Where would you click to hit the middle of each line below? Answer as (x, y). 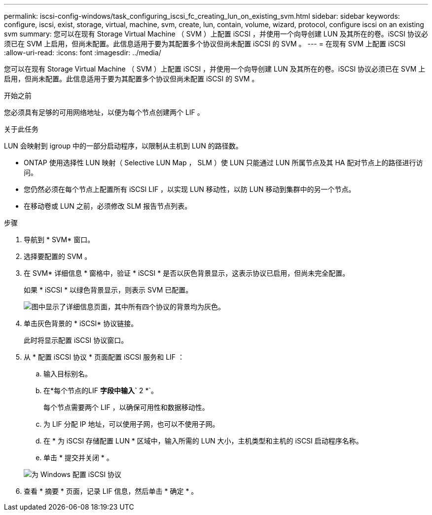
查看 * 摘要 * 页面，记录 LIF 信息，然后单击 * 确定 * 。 (111, 491)
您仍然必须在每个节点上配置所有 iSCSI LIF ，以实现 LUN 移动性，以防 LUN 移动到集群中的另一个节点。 (190, 189)
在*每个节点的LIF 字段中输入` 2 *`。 (101, 390)
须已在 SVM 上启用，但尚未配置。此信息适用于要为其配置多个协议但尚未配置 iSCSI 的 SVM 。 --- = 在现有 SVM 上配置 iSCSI (205, 44)
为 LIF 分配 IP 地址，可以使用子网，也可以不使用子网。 (131, 424)
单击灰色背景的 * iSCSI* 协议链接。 (81, 323)
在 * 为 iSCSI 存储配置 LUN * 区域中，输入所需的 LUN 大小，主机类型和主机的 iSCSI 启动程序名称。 (203, 441)
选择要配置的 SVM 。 (58, 256)
